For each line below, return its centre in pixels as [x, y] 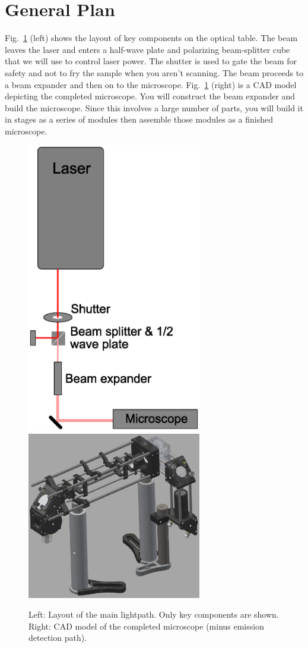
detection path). [58, 638]
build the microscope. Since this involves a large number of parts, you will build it [154, 107]
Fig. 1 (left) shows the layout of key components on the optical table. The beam [151, 38]
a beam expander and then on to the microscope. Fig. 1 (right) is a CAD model [151, 84]
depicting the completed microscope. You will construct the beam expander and [150, 96]
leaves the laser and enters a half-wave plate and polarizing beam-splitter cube [147, 49]
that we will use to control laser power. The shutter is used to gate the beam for [151, 61]
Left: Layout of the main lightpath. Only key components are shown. [154, 614]
